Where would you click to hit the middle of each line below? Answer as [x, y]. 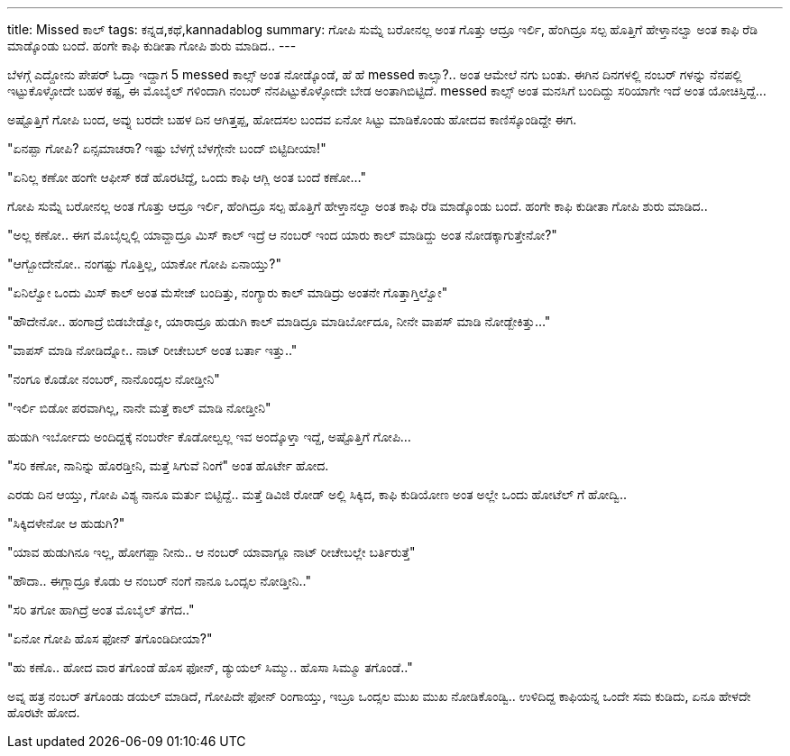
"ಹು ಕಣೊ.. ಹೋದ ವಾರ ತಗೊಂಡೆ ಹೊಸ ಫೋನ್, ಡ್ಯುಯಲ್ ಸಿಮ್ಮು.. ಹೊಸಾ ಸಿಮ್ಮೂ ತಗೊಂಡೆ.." [210, 667]
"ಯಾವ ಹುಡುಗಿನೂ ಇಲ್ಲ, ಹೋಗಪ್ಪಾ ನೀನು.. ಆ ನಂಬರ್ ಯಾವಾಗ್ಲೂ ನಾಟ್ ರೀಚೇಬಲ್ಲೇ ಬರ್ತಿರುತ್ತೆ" [211, 552]
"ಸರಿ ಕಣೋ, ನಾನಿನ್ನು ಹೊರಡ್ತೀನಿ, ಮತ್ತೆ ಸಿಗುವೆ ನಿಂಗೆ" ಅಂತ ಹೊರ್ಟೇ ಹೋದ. [168, 465]
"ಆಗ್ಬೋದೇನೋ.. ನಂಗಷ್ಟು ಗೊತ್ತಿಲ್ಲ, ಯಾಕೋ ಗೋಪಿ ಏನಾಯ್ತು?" [145, 264]
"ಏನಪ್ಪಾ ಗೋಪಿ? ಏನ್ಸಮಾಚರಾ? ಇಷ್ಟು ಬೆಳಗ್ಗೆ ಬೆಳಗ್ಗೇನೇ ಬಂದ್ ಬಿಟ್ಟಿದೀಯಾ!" [167, 148]
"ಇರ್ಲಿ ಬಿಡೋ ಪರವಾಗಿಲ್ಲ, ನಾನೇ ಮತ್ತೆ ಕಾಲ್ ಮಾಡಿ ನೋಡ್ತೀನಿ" [139, 408]
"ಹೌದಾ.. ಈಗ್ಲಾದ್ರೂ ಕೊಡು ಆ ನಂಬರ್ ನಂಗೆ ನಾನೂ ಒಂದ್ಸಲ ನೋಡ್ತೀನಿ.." [159, 581]
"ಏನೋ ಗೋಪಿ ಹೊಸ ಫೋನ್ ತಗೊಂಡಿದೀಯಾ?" [110, 638]
